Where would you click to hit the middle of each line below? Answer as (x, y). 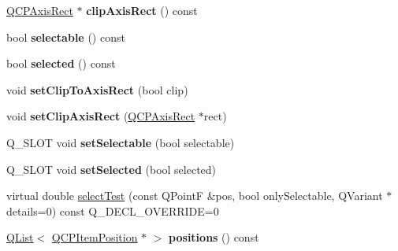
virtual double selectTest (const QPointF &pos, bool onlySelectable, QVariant (195, 196)
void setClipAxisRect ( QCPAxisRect (101, 116)
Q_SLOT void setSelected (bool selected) (112, 169)
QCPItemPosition (95, 237)
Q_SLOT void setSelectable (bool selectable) (121, 142)
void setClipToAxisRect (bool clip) (97, 89)
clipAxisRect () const (142, 10)
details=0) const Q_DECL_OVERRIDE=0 (113, 210)
